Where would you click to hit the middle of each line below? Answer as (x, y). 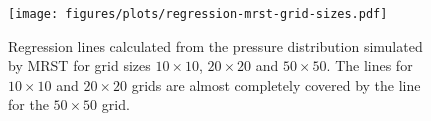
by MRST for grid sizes (79, 65)
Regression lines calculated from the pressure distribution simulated (215, 45)
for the (28, 104)
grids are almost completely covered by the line (276, 84)
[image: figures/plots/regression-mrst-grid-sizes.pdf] (198, 14)
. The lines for (369, 65)
